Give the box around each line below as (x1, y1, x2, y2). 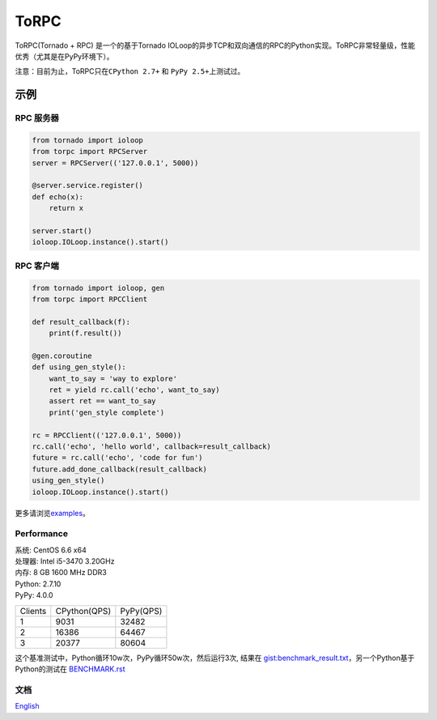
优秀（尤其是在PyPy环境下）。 (15, 51, 114, 61)
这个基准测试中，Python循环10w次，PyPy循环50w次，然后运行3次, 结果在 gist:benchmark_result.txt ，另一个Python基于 (15, 653, 415, 662)
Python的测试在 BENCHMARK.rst (15, 664, 125, 674)
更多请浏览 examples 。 (15, 508, 91, 518)
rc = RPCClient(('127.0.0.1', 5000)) (32, 430, 182, 440)
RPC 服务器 (15, 113, 60, 124)
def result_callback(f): (32, 317, 131, 326)
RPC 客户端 (15, 260, 60, 271)
